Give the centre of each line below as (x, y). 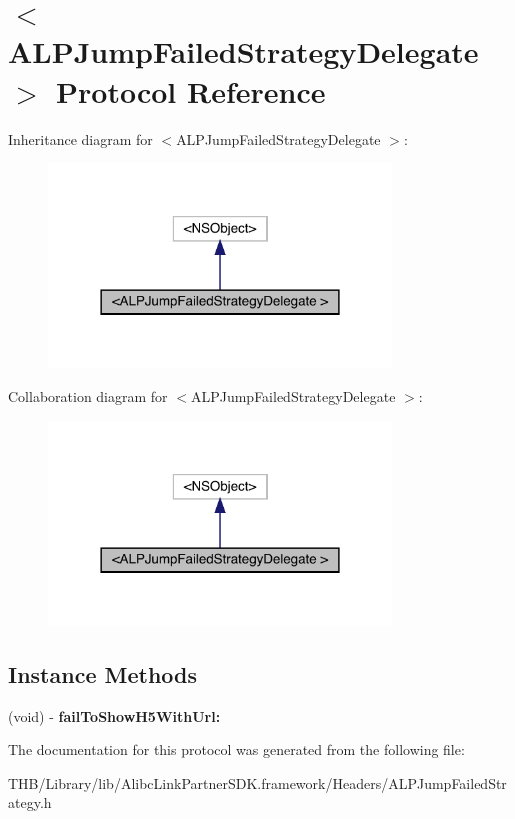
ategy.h (30, 802)
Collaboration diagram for (88, 395)
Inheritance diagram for (80, 138)
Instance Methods (102, 673)
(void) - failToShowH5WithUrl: (114, 715)
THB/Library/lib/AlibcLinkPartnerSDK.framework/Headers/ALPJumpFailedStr (257, 782)
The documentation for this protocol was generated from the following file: (236, 749)
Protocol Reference (191, 90)
